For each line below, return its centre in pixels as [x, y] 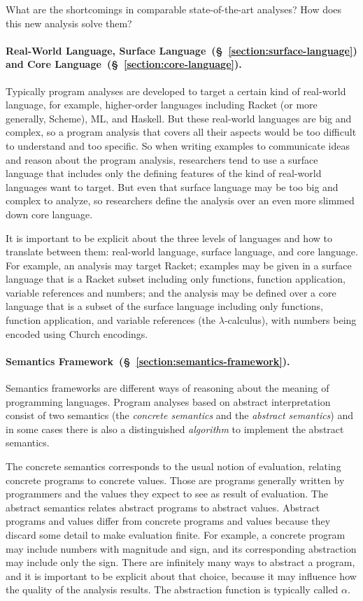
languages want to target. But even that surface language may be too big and [172, 186]
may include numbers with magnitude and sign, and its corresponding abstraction [181, 548]
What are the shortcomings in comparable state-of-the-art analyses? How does [174, 9]
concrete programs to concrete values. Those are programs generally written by [175, 480]
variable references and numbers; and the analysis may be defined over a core [171, 292]
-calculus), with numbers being [290, 320]
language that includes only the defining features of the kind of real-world [164, 173]
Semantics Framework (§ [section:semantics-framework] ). [148, 361]
